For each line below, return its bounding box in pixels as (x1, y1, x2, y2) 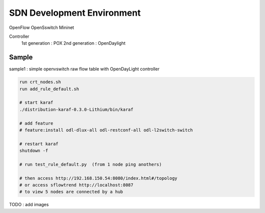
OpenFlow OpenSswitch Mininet (9, 25, 75, 30)
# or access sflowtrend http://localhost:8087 (19, 182, 133, 188)
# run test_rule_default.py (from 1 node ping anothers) (19, 161, 162, 167)
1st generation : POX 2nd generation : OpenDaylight (21, 40, 126, 46)
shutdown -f (19, 148, 49, 154)
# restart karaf (19, 141, 59, 147)
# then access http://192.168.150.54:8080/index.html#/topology (19, 175, 178, 181)
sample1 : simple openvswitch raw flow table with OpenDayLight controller (9, 66, 159, 72)
